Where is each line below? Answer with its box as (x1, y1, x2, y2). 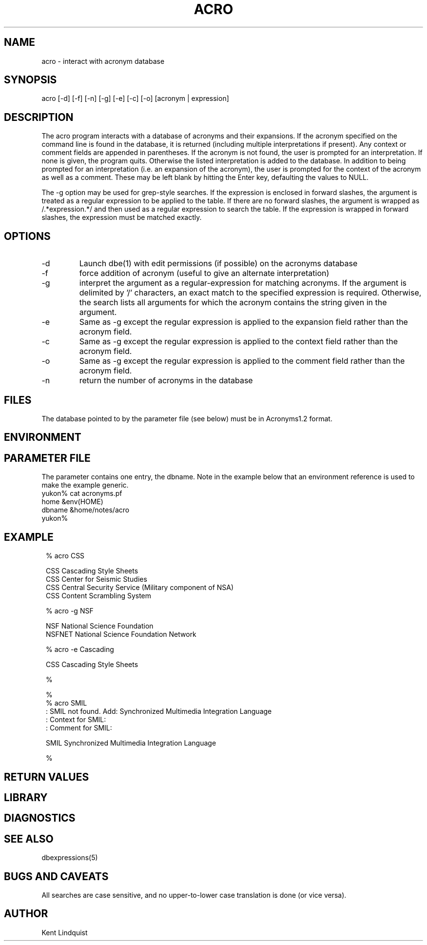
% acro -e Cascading (46, 645, 114, 654)
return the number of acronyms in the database (79, 375, 253, 386)
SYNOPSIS (4, 74, 57, 86)
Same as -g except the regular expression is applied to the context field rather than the (79, 336, 398, 347)
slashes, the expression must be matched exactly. (41, 213, 202, 222)
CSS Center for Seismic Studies (46, 575, 147, 584)
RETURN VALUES (4, 770, 89, 783)
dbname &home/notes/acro (41, 506, 130, 514)
